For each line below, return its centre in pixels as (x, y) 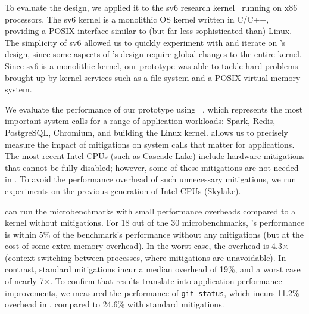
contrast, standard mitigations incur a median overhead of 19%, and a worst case (153, 269)
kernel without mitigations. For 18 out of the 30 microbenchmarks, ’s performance (155, 223)
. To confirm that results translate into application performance (166, 281)
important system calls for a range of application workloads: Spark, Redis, (140, 121)
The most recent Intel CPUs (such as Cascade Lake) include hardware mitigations (155, 156)
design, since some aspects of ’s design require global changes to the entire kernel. (153, 54)
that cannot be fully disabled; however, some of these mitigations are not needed (152, 167)
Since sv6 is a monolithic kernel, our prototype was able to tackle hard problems (152, 65)
